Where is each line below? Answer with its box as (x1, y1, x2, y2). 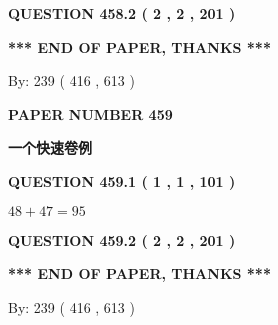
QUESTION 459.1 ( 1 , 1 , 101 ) (8, 170, 236, 191)
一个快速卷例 (8, 137, 92, 158)
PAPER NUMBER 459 (8, 103, 173, 124)
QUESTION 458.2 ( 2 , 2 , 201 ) (8, 3, 236, 23)
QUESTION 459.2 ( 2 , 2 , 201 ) (8, 229, 236, 250)
